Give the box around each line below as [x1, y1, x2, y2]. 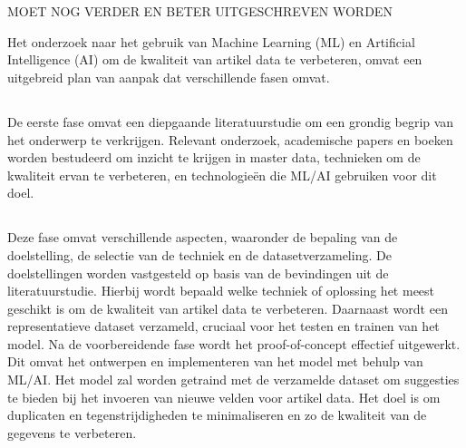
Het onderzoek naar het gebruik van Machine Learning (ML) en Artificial [7, 32, 415, 51]
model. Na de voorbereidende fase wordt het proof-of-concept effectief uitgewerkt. [7, 334, 461, 353]
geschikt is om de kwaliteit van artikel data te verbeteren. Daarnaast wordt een [7, 298, 448, 317]
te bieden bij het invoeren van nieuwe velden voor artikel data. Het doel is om [7, 387, 441, 406]
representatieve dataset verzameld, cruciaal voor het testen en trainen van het [7, 317, 440, 336]
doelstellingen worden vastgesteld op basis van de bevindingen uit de [7, 263, 389, 282]
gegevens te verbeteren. [7, 423, 137, 442]
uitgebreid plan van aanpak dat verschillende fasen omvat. [7, 67, 330, 86]
